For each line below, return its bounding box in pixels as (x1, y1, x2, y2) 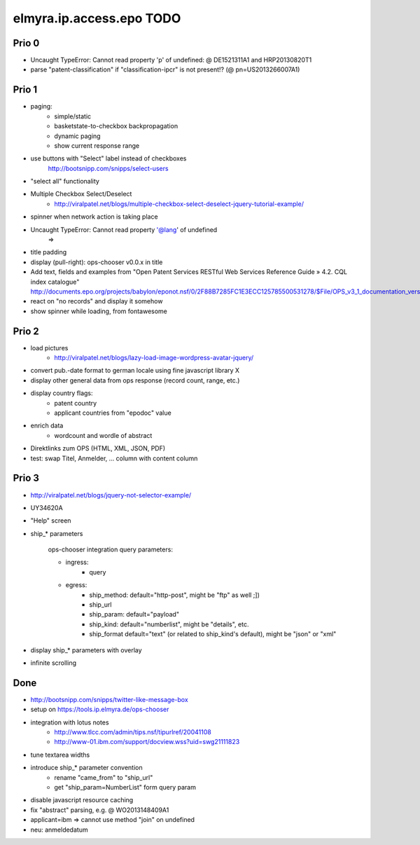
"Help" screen (30, 516, 71, 525)
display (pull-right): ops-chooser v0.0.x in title (30, 258, 163, 266)
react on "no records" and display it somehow (30, 297, 163, 305)
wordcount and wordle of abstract (54, 431, 153, 439)
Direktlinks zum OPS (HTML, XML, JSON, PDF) (30, 444, 166, 453)
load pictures (30, 343, 69, 352)
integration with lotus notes (30, 718, 109, 727)
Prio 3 (13, 472, 40, 484)
